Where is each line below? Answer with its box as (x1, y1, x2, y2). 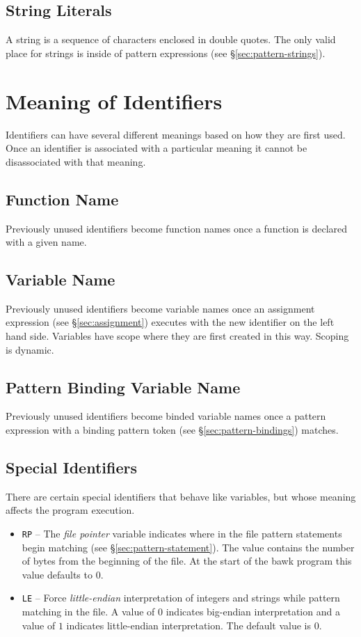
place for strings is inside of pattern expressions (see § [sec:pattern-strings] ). (6, 45, 326, 60)
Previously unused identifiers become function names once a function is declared (6, 221, 348, 235)
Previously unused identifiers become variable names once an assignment (6, 301, 315, 315)
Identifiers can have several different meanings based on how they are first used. (6, 127, 346, 141)
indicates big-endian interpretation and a (166, 604, 340, 619)
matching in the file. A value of (22, 604, 155, 619)
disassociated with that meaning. (6, 154, 146, 168)
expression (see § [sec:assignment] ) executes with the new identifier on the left (6, 315, 335, 329)
